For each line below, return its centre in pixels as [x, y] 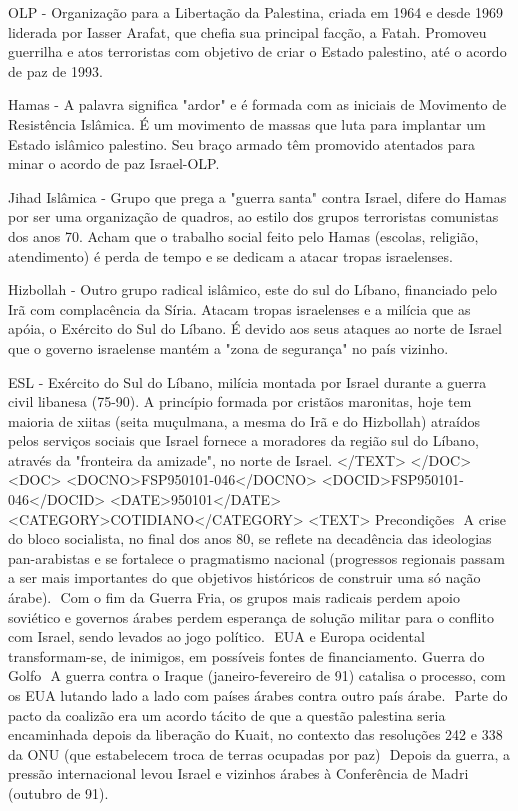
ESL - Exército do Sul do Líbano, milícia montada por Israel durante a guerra [247, 381]
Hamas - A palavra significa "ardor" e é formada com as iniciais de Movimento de [257, 104]
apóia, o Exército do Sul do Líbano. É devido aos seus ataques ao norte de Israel [255, 328]
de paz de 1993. [55, 70]
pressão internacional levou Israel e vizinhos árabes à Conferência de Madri [238, 773]
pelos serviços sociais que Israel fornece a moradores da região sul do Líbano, [243, 440]
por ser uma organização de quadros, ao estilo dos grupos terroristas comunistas [253, 216]
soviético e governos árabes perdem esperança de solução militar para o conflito [251, 616]
